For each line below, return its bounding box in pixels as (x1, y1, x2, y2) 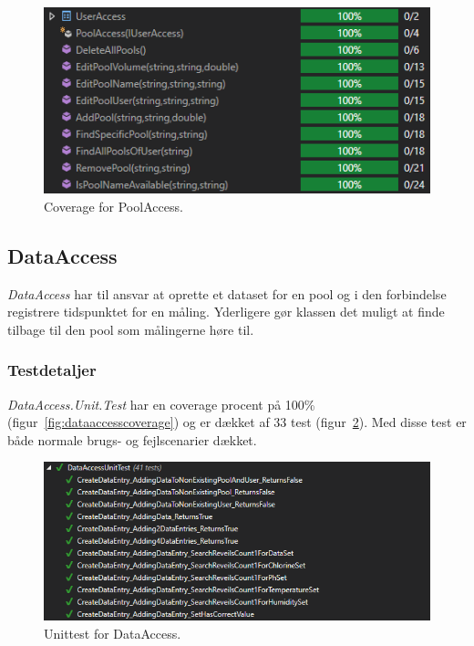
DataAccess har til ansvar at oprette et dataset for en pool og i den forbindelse (7, 284, 447, 303)
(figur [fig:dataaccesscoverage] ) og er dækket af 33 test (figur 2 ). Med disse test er (7, 412, 467, 432)
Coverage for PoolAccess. (44, 196, 183, 215)
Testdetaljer (7, 359, 97, 381)
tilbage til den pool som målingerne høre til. (7, 319, 254, 339)
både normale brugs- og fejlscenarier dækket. (7, 430, 257, 449)
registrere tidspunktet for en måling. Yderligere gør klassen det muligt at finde (7, 302, 445, 321)
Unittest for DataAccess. (44, 623, 181, 642)
